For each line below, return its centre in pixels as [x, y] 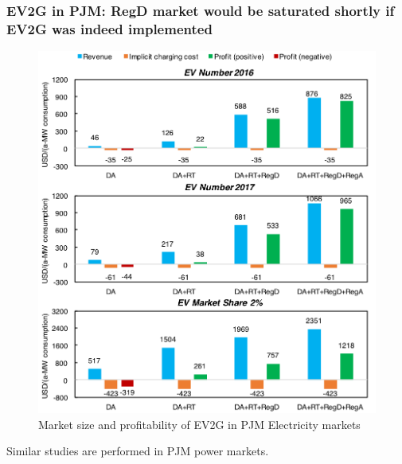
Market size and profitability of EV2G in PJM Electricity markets [199, 424]
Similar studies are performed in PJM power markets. [138, 451]
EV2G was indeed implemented [109, 28]
